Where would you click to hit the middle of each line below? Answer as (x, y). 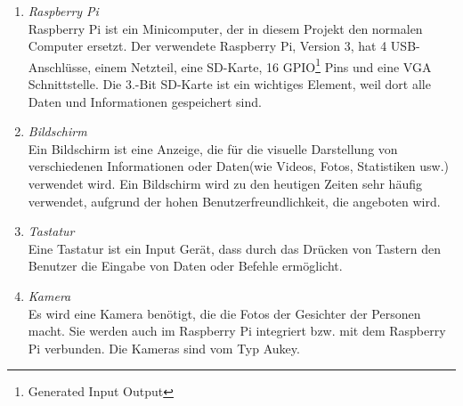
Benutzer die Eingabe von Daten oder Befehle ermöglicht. (185, 266)
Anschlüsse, (60, 66)
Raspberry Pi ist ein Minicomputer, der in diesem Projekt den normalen (225, 28)
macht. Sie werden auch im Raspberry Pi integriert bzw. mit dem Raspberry (237, 331)
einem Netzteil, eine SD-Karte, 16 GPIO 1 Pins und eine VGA (263, 65)
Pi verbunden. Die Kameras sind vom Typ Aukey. (164, 348)
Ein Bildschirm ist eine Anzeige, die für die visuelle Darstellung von (213, 148)
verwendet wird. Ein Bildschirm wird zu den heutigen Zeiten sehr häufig (225, 183)
